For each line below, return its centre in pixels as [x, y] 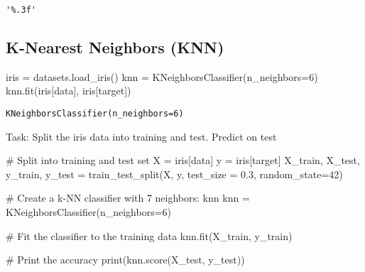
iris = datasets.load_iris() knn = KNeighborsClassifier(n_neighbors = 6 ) [162, 76]
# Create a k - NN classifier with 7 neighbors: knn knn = [128, 198]
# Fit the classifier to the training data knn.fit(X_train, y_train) [149, 235]
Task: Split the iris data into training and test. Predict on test [141, 136]
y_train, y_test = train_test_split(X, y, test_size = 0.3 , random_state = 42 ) [174, 174]
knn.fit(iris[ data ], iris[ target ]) [69, 91]
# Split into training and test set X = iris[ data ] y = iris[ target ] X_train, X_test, [183, 160]
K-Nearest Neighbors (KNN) [115, 47]
